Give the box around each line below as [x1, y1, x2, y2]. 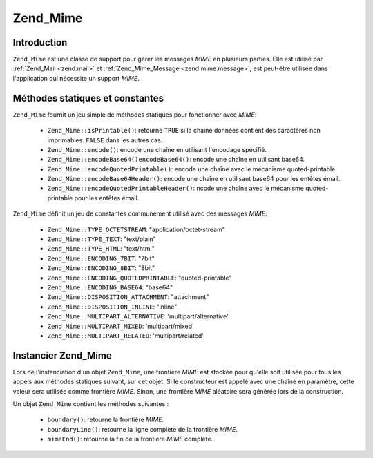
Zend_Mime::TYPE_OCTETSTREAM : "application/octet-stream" [47, 225, 226, 233]
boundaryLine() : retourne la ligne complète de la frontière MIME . [47, 425, 238, 433]
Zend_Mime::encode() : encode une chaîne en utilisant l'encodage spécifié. [47, 145, 267, 153]
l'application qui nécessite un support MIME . [12, 74, 140, 82]
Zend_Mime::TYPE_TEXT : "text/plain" [47, 235, 156, 243]
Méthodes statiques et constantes [12, 92, 164, 104]
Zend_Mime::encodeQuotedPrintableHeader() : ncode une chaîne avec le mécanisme [47, 184, 304, 193]
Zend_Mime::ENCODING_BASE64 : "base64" [47, 283, 173, 292]
